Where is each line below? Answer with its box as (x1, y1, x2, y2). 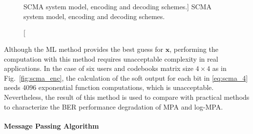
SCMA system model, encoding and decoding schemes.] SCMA (23, 1, 211, 12)
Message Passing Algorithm (4, 120, 99, 131)
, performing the (169, 44, 218, 54)
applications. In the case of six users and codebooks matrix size (4, 63, 193, 73)
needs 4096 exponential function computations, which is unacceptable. (4, 82, 214, 92)
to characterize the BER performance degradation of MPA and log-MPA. (4, 101, 223, 112)
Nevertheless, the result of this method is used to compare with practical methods (4, 91, 250, 102)
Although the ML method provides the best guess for (4, 44, 164, 54)
